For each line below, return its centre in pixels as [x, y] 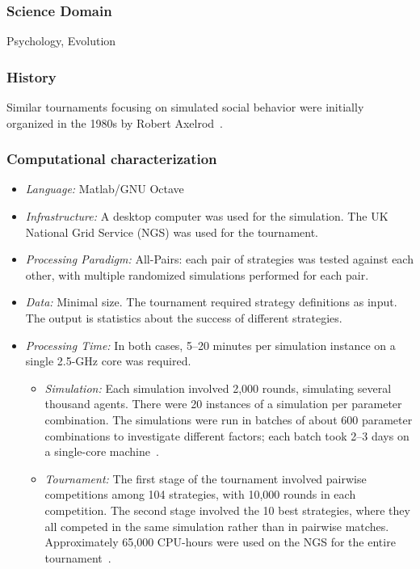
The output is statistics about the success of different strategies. [184, 318]
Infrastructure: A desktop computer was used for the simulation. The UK [207, 216]
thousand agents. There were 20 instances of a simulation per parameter [223, 404]
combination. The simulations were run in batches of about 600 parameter [229, 419]
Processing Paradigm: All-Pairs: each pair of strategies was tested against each [219, 259]
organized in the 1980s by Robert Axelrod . [115, 122]
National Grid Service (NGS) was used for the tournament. [172, 232]
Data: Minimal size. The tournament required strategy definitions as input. [211, 302]
